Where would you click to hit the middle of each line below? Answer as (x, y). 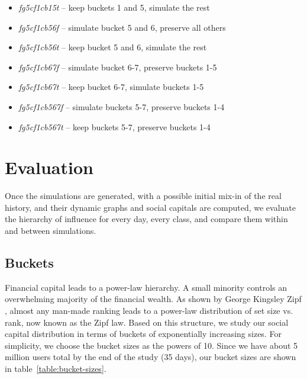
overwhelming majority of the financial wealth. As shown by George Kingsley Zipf (153, 299)
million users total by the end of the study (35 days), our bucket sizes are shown (151, 357)
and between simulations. (51, 231)
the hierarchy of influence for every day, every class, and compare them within (146, 219)
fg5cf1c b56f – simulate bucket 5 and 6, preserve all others (122, 27)
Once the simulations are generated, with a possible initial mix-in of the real (143, 196)
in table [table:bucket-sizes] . (56, 369)
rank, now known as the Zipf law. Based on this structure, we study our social (147, 322)
